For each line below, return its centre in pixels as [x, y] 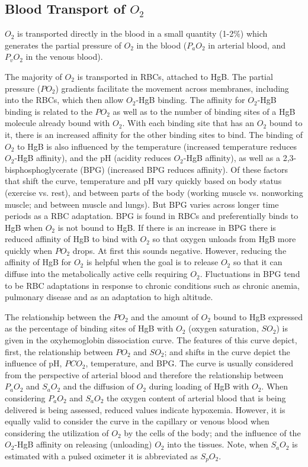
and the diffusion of [98, 386]
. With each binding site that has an [188, 123]
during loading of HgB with [199, 386]
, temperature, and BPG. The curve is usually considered [190, 363]
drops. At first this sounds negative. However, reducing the [179, 250]
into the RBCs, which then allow [64, 100]
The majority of [33, 76]
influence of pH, [33, 363]
